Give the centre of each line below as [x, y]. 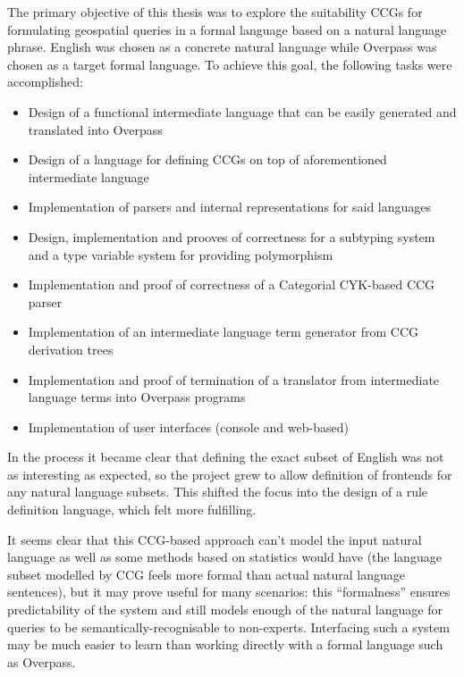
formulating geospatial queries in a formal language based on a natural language [227, 29]
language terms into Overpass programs [137, 397]
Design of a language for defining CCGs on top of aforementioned [207, 159]
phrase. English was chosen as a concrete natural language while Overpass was [222, 47]
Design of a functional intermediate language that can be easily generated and [242, 111]
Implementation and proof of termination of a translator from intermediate [234, 379]
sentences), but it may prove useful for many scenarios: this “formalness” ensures [229, 592]
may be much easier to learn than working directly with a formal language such [225, 644]
